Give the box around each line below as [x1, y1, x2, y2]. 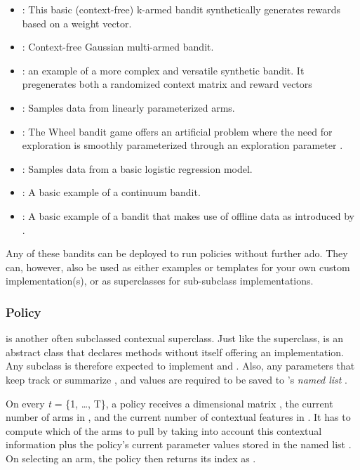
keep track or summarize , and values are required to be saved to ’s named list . [6, 372, 347, 386]
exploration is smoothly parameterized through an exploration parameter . [22, 138, 343, 152]
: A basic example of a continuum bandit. [22, 185, 201, 200]
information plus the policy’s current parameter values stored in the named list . [6, 437, 352, 452]
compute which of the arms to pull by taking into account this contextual [6, 423, 322, 438]
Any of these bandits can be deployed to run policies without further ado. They [6, 246, 348, 261]
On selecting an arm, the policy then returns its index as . [6, 450, 256, 465]
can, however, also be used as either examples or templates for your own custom [6, 259, 350, 274]
